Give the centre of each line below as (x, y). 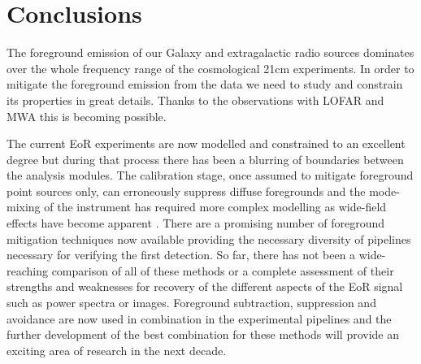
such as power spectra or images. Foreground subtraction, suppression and (191, 303)
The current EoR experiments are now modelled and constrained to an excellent (206, 143)
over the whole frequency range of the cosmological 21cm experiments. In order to (210, 68)
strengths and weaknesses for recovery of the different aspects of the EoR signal (205, 286)
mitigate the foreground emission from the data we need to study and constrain (205, 84)
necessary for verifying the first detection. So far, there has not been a (181, 255)
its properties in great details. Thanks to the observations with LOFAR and (195, 100)
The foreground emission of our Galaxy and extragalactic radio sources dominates (210, 52)
